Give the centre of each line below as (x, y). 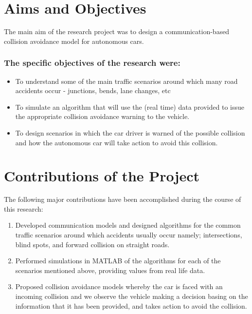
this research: (24, 208)
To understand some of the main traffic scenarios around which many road (126, 81)
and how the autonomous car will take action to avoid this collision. (117, 142)
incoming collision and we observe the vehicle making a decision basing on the (132, 296)
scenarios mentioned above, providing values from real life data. (110, 270)
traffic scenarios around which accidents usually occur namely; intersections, (129, 235)
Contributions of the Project (102, 176)
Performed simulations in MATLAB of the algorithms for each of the (118, 261)
